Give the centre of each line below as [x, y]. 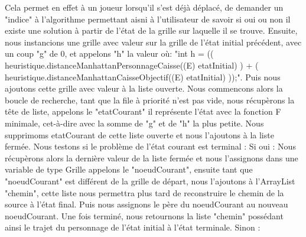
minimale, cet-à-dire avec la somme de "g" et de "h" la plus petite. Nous [134, 123]
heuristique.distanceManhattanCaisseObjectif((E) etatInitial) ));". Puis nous [143, 77]
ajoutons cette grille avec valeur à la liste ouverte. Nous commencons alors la [144, 88]
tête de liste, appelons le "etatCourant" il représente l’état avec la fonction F [143, 111]
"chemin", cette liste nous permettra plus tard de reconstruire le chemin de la [144, 192]
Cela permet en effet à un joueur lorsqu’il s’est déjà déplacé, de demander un [144, 7]
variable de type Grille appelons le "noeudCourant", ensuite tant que [129, 169]
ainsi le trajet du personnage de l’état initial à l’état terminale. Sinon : [133, 227]
